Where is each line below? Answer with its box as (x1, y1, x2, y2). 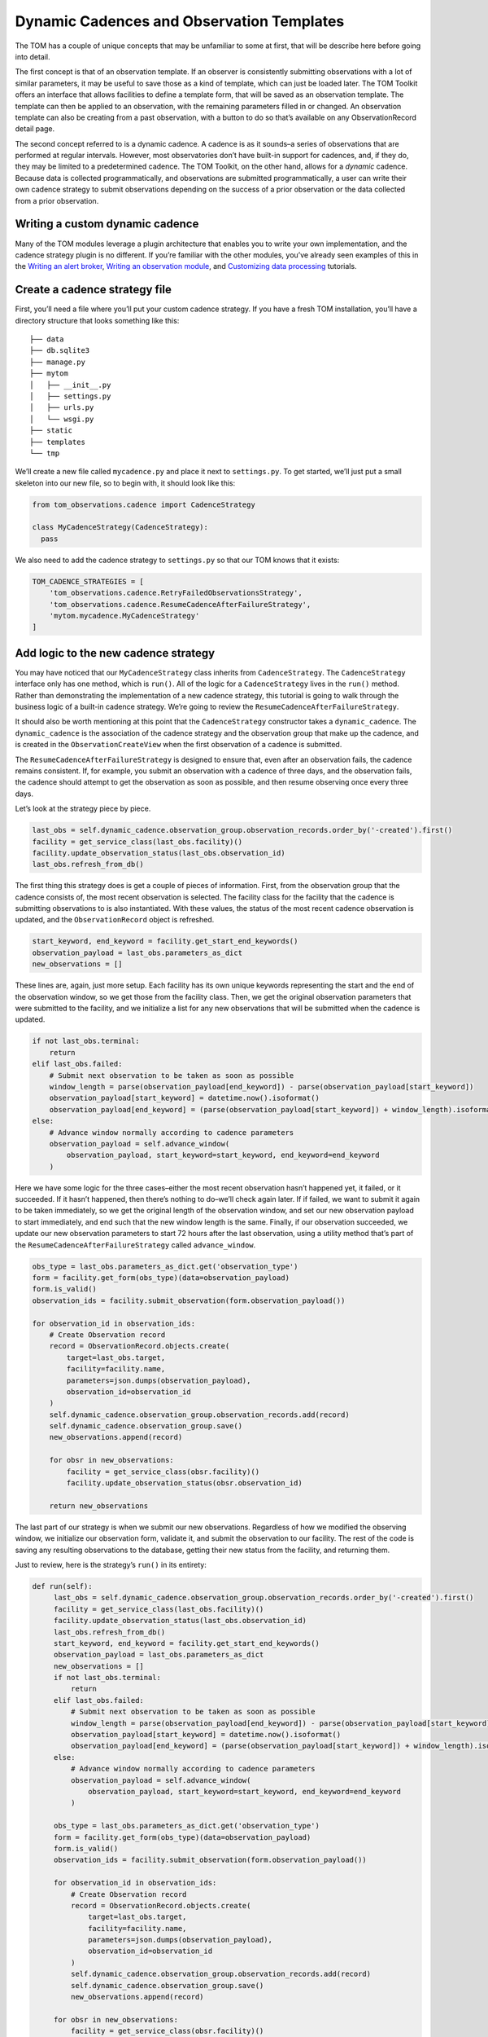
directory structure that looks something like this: (15, 315, 180, 325)
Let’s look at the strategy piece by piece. (15, 803, 151, 814)
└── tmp (29, 448, 60, 458)
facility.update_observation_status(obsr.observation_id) (66, 1479, 303, 1488)
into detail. (15, 51, 50, 61)
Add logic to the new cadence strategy (15, 646, 216, 660)
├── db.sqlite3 (29, 346, 90, 355)
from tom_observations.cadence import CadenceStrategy (32, 499, 255, 509)
